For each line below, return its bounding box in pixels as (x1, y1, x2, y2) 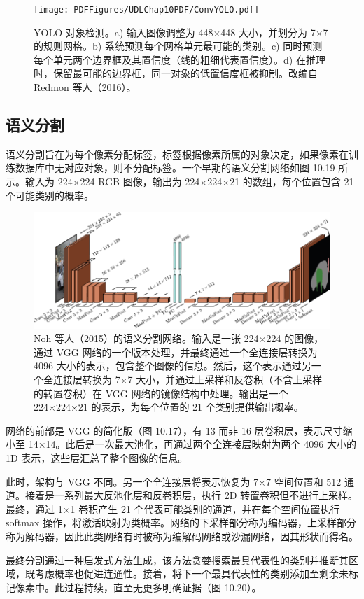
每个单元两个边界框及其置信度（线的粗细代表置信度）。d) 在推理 (34, 52, 325, 66)
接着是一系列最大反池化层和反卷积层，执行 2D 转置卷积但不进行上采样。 (24, 488, 358, 502)
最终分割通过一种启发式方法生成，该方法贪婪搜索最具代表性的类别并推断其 (6, 552, 349, 567)
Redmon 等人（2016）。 (34, 80, 136, 94)
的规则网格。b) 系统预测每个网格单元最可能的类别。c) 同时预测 (34, 38, 323, 53)
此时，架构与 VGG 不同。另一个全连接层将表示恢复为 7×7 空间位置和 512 (6, 474, 342, 488)
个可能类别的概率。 (6, 188, 94, 202)
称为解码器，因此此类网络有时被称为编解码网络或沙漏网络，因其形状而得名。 (6, 528, 358, 543)
